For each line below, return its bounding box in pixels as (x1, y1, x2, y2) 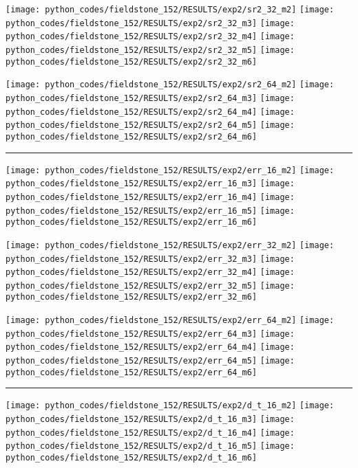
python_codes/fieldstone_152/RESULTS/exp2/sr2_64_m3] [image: (6, 93, 295, 103)
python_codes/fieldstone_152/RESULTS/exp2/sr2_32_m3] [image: (6, 18, 295, 28)
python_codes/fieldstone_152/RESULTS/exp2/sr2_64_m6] (6, 131, 257, 142)
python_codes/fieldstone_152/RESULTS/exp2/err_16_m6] (6, 217, 257, 227)
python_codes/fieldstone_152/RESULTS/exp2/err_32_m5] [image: (6, 280, 295, 291)
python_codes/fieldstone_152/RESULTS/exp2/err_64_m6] (6, 367, 257, 377)
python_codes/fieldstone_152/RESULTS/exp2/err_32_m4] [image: (6, 267, 295, 278)
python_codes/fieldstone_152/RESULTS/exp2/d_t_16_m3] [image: (6, 414, 295, 425)
